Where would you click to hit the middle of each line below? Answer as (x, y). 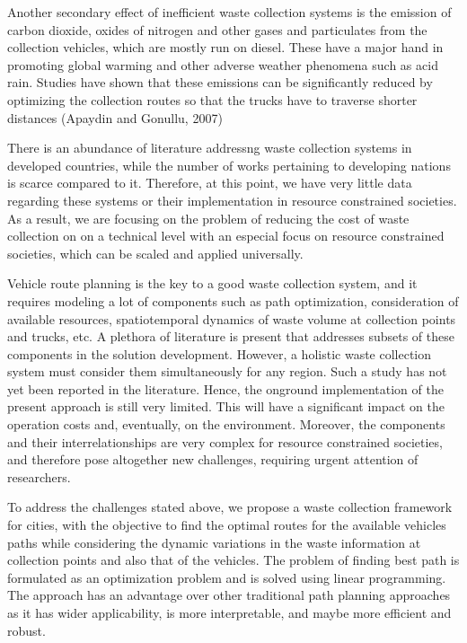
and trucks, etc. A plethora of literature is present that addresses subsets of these (231, 336)
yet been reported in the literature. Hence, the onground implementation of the (225, 388)
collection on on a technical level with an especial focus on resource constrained (226, 236)
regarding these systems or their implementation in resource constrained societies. (232, 200)
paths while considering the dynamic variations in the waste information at (214, 542)
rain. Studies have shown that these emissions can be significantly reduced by (220, 82)
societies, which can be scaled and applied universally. (155, 253)
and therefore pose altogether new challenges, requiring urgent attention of (213, 459)
